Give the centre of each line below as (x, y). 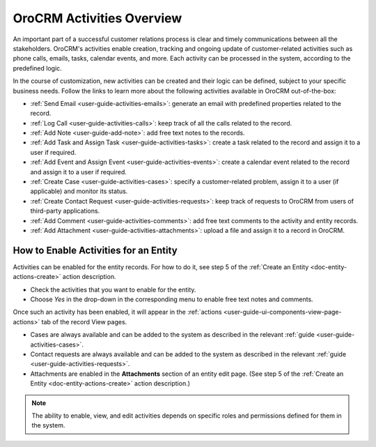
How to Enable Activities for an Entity (95, 250)
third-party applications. (65, 211)
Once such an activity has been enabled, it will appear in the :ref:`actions (117, 312)
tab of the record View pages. (84, 321)
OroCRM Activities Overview (97, 18)
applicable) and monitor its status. (79, 191)
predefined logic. (37, 68)
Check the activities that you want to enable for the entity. (113, 289)
